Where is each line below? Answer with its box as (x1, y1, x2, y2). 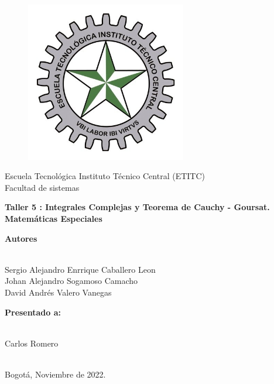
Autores (5, 232, 37, 244)
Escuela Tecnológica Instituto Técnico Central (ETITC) (5, 170, 205, 182)
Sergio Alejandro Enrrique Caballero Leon (5, 263, 156, 275)
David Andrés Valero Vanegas (5, 286, 112, 298)
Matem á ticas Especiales (5, 212, 102, 224)
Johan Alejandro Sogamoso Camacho (5, 275, 138, 287)
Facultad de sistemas (5, 181, 80, 193)
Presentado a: (5, 306, 61, 318)
